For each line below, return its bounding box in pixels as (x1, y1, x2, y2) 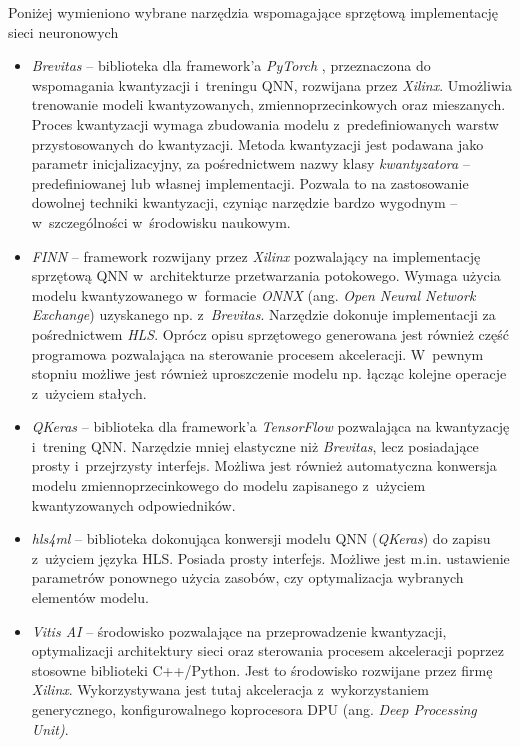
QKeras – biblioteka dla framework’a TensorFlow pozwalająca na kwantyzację (31, 416, 510, 437)
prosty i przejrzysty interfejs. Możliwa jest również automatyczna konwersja (31, 455, 497, 476)
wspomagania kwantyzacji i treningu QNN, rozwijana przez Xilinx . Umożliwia (31, 74, 512, 95)
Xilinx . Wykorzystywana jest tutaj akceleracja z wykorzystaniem (31, 679, 429, 700)
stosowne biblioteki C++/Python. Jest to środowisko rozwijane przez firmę (31, 659, 493, 680)
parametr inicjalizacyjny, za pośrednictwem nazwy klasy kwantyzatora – (31, 153, 470, 174)
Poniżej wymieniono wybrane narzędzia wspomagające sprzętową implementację (8, 2, 499, 22)
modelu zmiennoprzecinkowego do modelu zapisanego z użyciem (31, 475, 426, 496)
